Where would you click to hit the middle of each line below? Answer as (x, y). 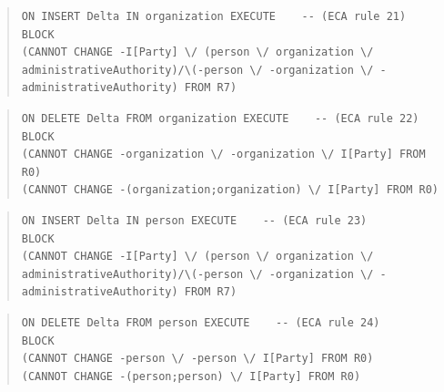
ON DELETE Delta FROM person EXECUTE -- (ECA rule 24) (201, 322)
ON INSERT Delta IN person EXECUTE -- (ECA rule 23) (194, 220)
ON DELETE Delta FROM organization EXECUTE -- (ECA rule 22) (220, 118)
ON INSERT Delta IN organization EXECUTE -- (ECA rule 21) (214, 16)
